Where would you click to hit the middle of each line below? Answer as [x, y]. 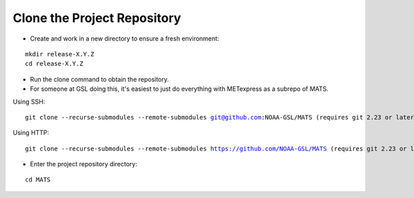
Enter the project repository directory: [84, 164]
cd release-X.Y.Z [54, 64]
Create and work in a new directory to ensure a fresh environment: [125, 38]
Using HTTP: [31, 133]
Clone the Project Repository [97, 18]
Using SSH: [29, 101]
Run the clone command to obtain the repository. [99, 79]
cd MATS [38, 180]
